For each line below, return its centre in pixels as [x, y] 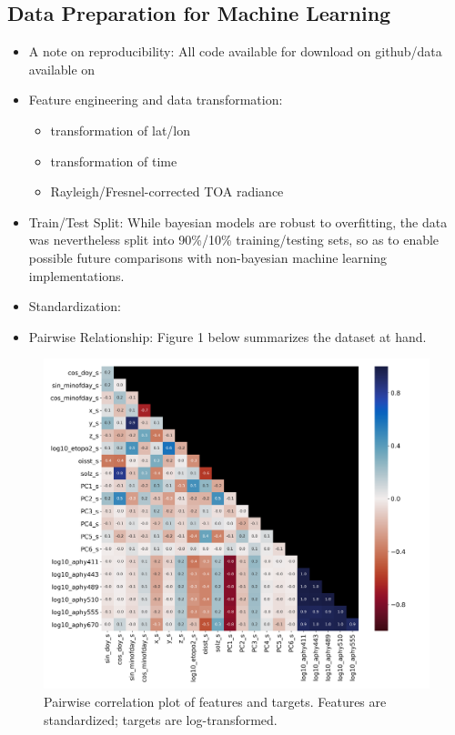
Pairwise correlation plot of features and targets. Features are [215, 702]
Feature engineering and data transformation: [156, 100]
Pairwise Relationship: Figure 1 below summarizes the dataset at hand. [227, 336]
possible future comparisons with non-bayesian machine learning [208, 257]
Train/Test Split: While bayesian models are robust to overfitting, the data [238, 222]
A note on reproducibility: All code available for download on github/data [235, 51]
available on [62, 69]
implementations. [76, 275]
